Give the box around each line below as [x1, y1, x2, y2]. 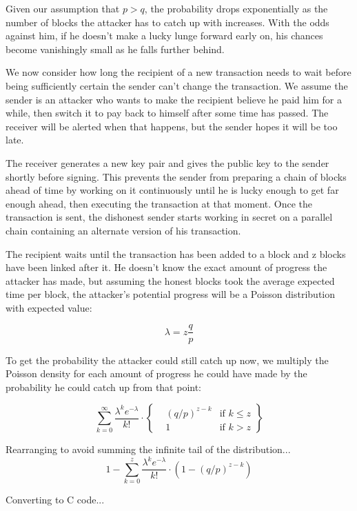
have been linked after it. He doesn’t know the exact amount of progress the [6, 260, 327, 274]
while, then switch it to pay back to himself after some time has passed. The [6, 106, 329, 120]
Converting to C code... [6, 492, 105, 507]
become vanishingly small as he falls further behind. [6, 41, 225, 56]
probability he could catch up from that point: [6, 379, 202, 394]
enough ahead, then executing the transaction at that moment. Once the [6, 196, 313, 210]
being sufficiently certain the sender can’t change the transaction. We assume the [6, 78, 348, 92]
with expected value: [6, 300, 92, 314]
